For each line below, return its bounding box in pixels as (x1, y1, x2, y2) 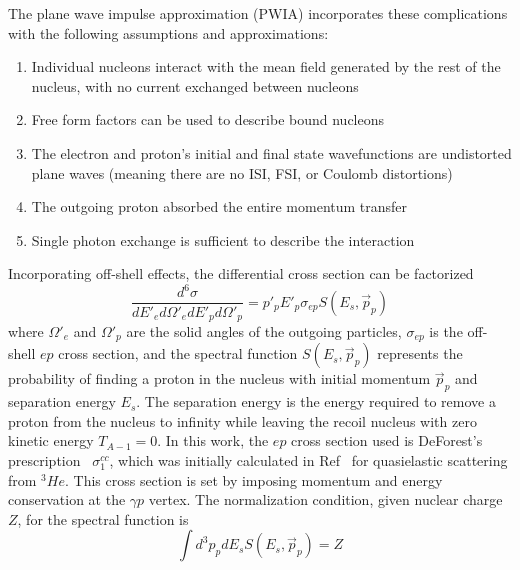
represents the (377, 343, 463, 364)
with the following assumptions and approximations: (8, 22, 329, 43)
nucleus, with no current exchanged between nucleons (31, 75, 359, 96)
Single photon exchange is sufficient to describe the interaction (31, 229, 415, 250)
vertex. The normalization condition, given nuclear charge (148, 489, 503, 510)
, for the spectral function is (17, 508, 189, 529)
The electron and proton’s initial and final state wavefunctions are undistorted (31, 142, 512, 163)
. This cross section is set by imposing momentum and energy (64, 469, 443, 490)
